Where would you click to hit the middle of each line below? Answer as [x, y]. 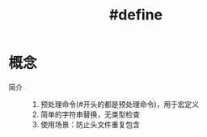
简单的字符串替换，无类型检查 [90, 114]
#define [136, 15]
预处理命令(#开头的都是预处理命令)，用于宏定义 [120, 104]
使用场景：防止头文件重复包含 [90, 124]
